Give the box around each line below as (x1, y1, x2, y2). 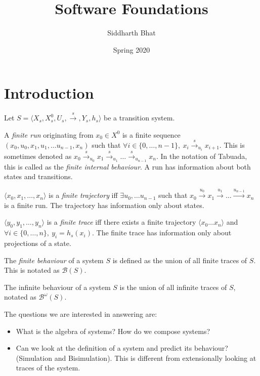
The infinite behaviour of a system (4, 281, 111, 292)
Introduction (4, 82, 94, 103)
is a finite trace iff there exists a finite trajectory (47, 217, 196, 227)
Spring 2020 (113, 44, 150, 55)
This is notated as (4, 265, 60, 275)
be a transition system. (104, 112, 175, 123)
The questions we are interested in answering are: (4, 308, 157, 319)
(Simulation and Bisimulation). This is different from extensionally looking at (16, 352, 256, 363)
